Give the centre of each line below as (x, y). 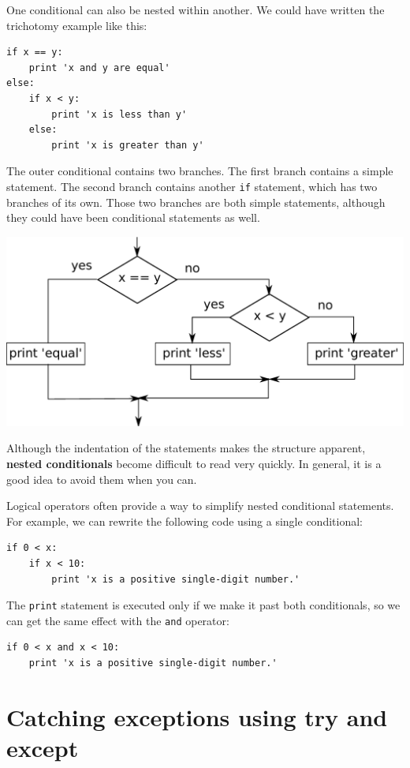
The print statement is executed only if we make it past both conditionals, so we (203, 605)
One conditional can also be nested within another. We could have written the (196, 9)
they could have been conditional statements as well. (133, 217)
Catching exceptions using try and (197, 716)
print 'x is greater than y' (128, 145)
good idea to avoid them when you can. (102, 479)
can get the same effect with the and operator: (118, 620)
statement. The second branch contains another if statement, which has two (192, 186)
